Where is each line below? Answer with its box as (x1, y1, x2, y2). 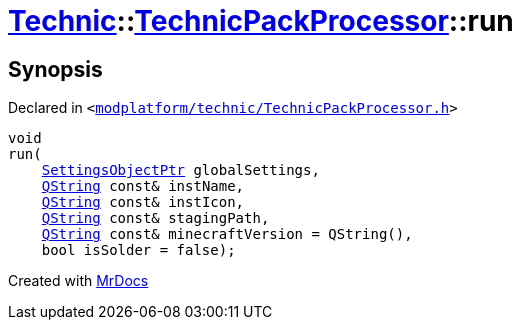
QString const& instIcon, (41, 194, 245, 211)
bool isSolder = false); (41, 242, 236, 259)
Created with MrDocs (8, 272, 149, 290)
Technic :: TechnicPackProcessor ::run (8, 4, 514, 38)
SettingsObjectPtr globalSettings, (41, 162, 320, 179)
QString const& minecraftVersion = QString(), (41, 226, 413, 243)
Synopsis (8, 56, 103, 82)
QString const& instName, (41, 178, 245, 195)
